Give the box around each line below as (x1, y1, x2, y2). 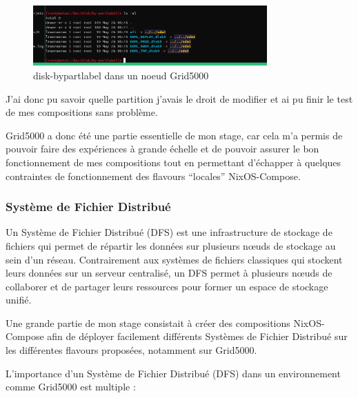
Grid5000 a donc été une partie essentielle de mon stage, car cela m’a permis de (6, 128, 343, 142)
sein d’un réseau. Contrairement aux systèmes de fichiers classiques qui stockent (6, 252, 343, 266)
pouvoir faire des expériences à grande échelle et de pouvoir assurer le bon (6, 141, 319, 156)
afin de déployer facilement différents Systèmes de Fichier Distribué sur (47, 329, 348, 344)
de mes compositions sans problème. (6, 105, 158, 119)
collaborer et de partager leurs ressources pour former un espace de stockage (6, 279, 328, 293)
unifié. (6, 292, 32, 307)
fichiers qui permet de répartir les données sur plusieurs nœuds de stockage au (6, 238, 336, 252)
